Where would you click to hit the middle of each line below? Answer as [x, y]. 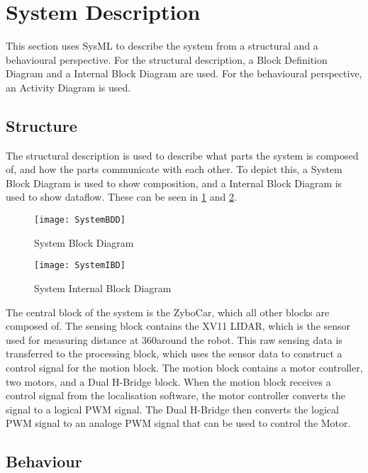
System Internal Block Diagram [103, 288]
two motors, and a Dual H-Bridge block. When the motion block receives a [168, 381]
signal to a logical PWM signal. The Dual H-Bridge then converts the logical [172, 409]
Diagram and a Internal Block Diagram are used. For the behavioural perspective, [184, 73]
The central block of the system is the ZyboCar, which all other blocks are [168, 312]
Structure [41, 125]
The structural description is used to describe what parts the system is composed [182, 155]
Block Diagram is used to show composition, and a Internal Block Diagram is [174, 183]
